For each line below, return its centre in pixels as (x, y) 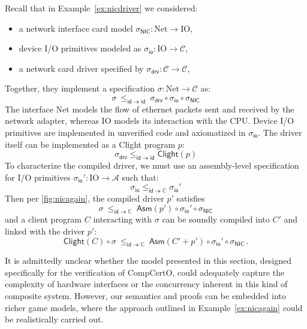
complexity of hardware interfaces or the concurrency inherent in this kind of (146, 284)
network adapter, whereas (52, 121)
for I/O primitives (38, 177)
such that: (140, 177)
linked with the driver (45, 231)
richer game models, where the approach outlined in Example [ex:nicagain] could (154, 307)
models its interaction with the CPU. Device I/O (204, 121)
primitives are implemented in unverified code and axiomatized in (125, 132)
